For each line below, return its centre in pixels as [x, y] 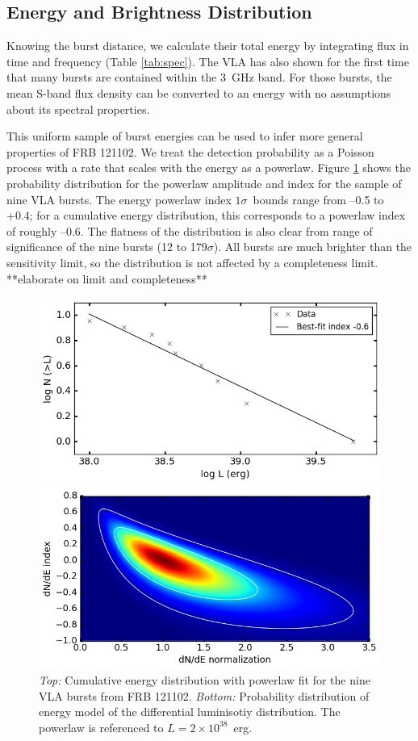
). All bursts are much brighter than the [313, 247]
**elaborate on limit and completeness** [107, 278]
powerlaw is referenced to [101, 727]
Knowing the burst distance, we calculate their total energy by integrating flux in [208, 46]
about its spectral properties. [78, 109]
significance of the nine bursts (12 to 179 [107, 247]
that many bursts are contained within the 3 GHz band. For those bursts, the [199, 77]
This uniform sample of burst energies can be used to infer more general [185, 136]
